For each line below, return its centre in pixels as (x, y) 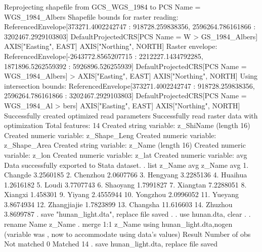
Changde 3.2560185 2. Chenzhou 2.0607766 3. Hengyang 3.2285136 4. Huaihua (126, 175)
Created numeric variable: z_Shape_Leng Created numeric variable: (110, 135)
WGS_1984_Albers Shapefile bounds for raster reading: (91, 16)
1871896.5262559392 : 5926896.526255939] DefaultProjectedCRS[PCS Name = (125, 66)
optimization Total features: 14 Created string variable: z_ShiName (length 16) (127, 125)
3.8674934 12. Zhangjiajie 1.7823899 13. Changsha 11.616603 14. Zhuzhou (118, 204)
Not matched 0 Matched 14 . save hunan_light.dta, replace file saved (111, 244)
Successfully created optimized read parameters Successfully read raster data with (131, 115)
